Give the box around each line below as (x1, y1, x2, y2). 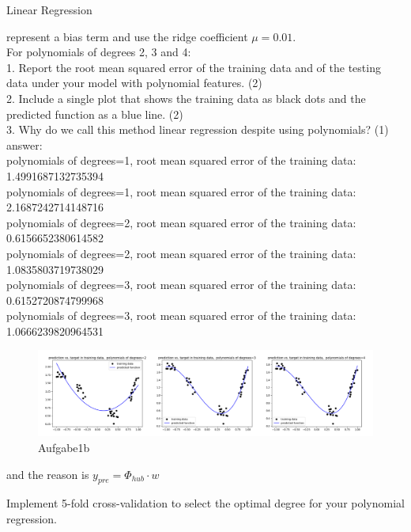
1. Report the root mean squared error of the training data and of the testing (6, 59, 381, 75)
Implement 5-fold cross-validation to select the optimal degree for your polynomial (6, 495, 405, 511)
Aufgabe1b (38, 439, 90, 455)
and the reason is (6, 465, 89, 482)
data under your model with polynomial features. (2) (6, 74, 262, 91)
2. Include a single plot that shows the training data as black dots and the (6, 89, 366, 106)
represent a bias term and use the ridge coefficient (6, 28, 248, 44)
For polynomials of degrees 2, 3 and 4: (6, 44, 191, 60)
